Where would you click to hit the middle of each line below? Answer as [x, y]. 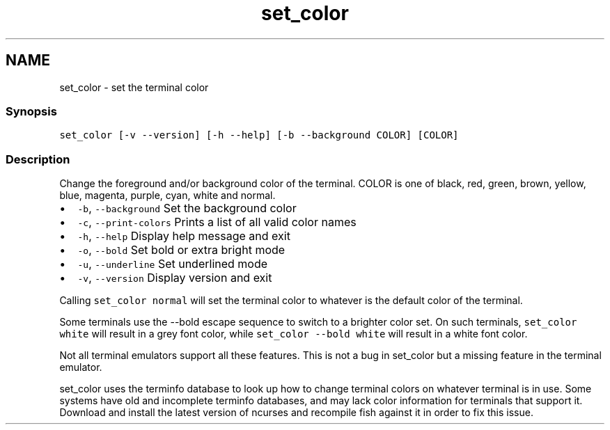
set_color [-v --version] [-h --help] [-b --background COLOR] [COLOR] [259, 135]
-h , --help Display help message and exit [184, 236]
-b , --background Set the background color [187, 208]
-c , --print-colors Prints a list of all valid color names [217, 222]
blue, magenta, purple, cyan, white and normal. [167, 196]
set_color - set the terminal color [134, 87]
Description [38, 159]
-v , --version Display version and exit [175, 278]
